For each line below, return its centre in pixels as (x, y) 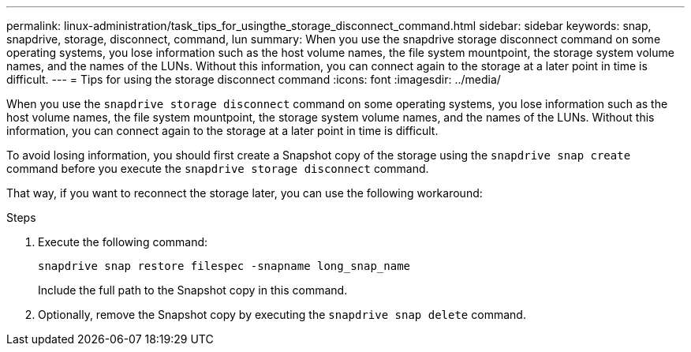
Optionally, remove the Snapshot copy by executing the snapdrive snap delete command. (282, 315)
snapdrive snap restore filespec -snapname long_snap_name (224, 266)
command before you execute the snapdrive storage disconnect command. (218, 169)
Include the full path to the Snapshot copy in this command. (193, 290)
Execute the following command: (123, 242)
